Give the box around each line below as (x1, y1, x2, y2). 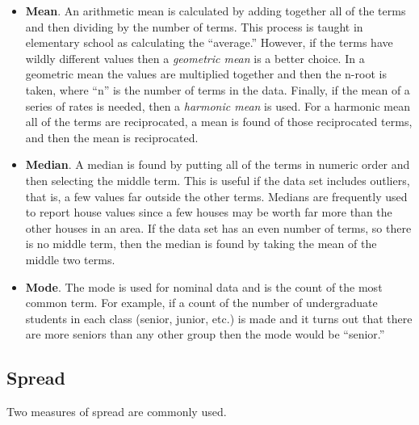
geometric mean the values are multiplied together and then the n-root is (25, 65, 387, 82)
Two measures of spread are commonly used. (6, 403, 227, 420)
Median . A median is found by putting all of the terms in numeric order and (25, 156, 410, 173)
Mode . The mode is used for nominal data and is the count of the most (25, 278, 383, 295)
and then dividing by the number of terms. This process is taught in (25, 18, 363, 35)
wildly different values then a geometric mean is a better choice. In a (25, 49, 365, 66)
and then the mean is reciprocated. (25, 128, 199, 145)
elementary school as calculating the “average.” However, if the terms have (25, 34, 393, 51)
